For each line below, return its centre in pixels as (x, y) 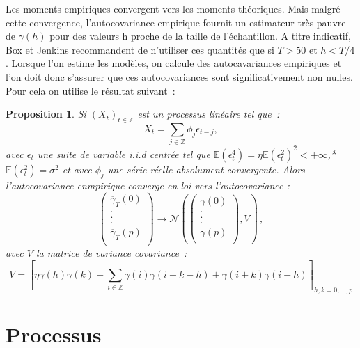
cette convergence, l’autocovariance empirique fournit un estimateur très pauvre (176, 22)
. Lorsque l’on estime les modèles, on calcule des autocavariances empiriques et (174, 63)
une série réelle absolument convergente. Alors (206, 169)
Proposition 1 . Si (46, 114)
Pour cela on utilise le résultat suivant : (91, 90)
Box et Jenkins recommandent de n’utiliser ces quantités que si (140, 49)
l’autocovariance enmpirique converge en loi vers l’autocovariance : (148, 185)
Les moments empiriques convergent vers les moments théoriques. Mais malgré (173, 8)
